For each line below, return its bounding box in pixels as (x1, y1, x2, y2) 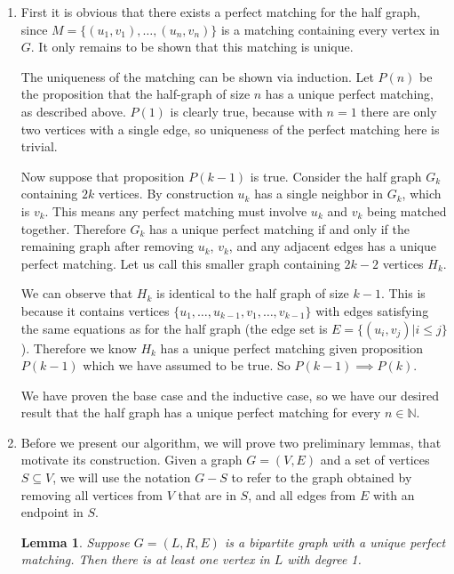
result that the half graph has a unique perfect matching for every (20, 403, 381, 422)
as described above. (20, 101, 126, 120)
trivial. (20, 137, 58, 156)
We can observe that (20, 284, 133, 303)
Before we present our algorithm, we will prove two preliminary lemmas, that (20, 433, 442, 451)
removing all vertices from (20, 485, 163, 504)
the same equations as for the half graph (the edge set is (20, 319, 328, 337)
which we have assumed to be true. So (83, 356, 291, 375)
